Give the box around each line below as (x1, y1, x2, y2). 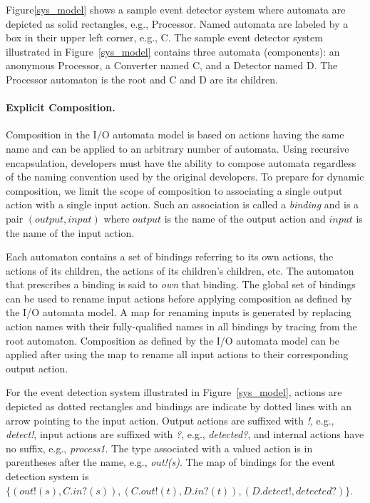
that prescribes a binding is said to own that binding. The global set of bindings (6, 277, 356, 292)
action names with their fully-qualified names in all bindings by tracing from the (6, 319, 357, 334)
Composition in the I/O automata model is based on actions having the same (6, 127, 344, 142)
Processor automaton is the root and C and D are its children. (6, 71, 279, 86)
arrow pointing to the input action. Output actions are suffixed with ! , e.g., (6, 412, 334, 427)
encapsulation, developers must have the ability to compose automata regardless (6, 155, 356, 170)
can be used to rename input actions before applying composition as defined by (6, 290, 352, 305)
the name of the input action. (6, 225, 135, 240)
